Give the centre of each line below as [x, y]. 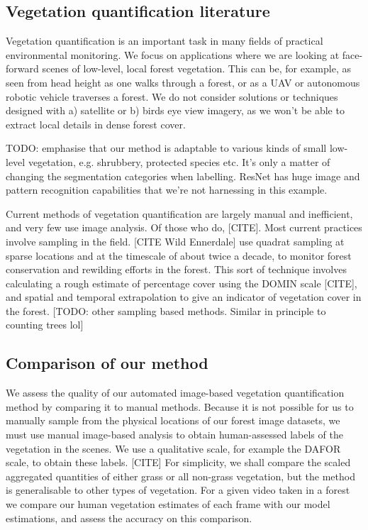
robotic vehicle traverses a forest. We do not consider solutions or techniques [172, 96]
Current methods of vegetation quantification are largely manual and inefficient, [179, 213]
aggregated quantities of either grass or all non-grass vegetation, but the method [180, 476]
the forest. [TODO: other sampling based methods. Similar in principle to [166, 310]
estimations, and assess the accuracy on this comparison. [129, 518]
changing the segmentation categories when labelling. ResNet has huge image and [183, 176]
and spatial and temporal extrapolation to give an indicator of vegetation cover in [184, 297]
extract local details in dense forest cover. [96, 124]
